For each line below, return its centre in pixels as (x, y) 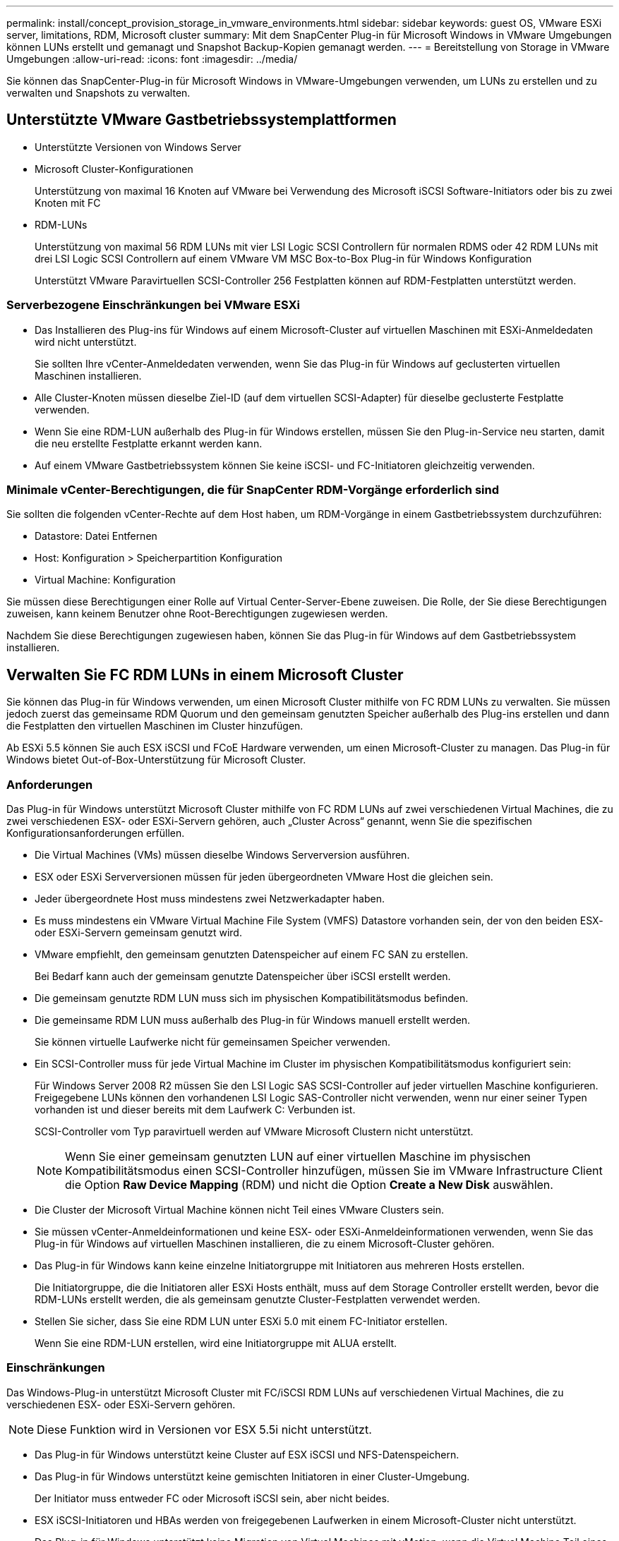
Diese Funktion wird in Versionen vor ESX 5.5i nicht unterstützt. (204, 1429)
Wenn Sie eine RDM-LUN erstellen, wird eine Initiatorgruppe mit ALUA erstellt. (216, 1343)
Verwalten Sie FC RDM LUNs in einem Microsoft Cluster (205, 675)
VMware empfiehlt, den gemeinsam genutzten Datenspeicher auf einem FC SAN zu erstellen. (252, 954)
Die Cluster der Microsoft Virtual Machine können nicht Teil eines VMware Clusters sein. (240, 1209)
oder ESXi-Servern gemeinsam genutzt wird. (138, 932)
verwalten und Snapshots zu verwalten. (98, 93)
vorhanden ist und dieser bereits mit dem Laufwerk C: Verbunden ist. (195, 1109)
